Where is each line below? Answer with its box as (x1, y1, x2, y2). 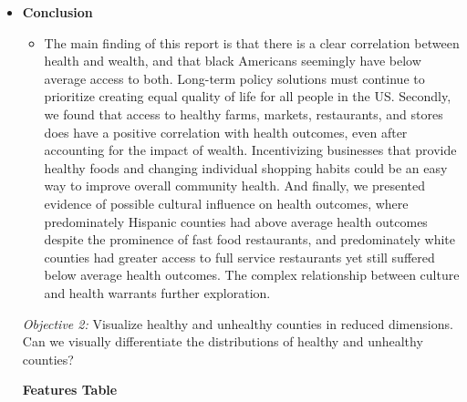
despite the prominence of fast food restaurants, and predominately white (44, 230, 456, 249)
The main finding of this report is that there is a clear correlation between (44, 33, 460, 52)
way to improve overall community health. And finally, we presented (44, 176, 426, 195)
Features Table (22, 380, 118, 399)
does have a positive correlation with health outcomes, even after (44, 122, 408, 141)
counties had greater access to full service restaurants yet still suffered (44, 247, 435, 266)
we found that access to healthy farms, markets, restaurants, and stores (44, 104, 443, 123)
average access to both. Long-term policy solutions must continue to (44, 68, 425, 88)
